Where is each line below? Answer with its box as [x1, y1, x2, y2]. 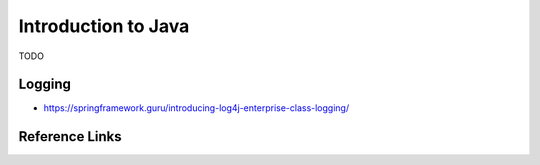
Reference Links [18, 128, 122, 145]
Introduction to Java [18, 15, 190, 37]
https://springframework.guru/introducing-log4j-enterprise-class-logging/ [43, 102, 350, 114]
